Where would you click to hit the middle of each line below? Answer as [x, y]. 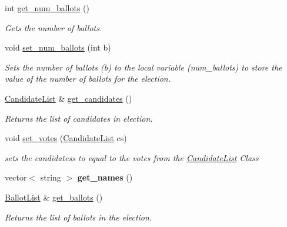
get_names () [105, 177]
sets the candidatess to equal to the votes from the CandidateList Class [132, 157]
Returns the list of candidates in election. [79, 118]
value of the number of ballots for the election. [88, 79]
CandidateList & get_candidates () [69, 98]
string [51, 177]
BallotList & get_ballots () [54, 197]
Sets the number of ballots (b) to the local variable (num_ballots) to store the [143, 67]
